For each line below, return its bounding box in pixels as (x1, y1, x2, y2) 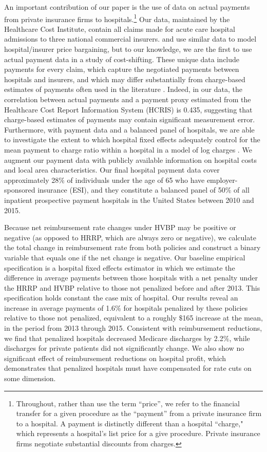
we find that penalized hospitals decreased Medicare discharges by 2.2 (4, 332, 223, 343)
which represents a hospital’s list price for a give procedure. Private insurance (16, 428, 260, 439)
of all (234, 184, 250, 195)
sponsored (4, 184, 35, 195)
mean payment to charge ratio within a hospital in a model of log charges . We (4, 144, 252, 155)
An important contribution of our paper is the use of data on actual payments (4, 2, 250, 12)
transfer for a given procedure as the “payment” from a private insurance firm (16, 408, 262, 419)
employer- (206, 174, 238, 185)
